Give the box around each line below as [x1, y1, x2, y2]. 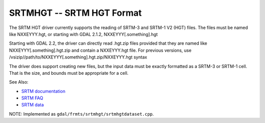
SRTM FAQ [21, 95, 44, 101]
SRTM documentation [21, 88, 66, 94]
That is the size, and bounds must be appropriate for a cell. [9, 70, 129, 76]
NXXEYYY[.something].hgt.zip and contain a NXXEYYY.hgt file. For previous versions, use [9, 47, 191, 53]
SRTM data [21, 102, 44, 108]
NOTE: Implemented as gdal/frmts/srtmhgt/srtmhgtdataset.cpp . [9, 111, 154, 117]
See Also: [9, 79, 29, 85]
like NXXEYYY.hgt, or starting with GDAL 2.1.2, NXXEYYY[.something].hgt [9, 31, 158, 37]
